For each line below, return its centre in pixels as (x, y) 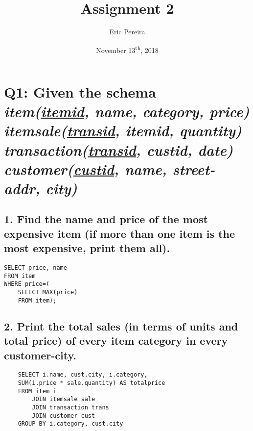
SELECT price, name (35, 268)
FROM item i (37, 391)
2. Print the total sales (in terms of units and (121, 326)
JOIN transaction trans (70, 407)
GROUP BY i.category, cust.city (70, 424)
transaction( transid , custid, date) (119, 150)
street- (194, 169)
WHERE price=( (27, 284)
